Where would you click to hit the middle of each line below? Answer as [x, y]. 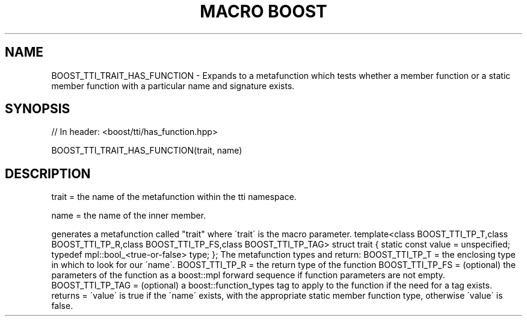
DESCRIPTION [48, 173]
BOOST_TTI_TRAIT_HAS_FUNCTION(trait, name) [147, 151]
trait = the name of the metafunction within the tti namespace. [174, 197]
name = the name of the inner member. [129, 216]
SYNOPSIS [38, 109]
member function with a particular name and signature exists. [173, 86]
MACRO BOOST [263, 11]
